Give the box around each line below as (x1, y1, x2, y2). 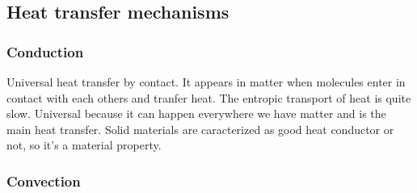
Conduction (6, 41, 84, 61)
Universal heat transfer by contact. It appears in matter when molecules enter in (6, 73, 406, 90)
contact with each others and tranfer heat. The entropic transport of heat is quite (6, 89, 411, 106)
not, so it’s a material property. (6, 136, 162, 153)
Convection (6, 170, 81, 191)
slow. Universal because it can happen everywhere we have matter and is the (6, 105, 386, 122)
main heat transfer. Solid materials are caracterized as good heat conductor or (6, 120, 394, 137)
